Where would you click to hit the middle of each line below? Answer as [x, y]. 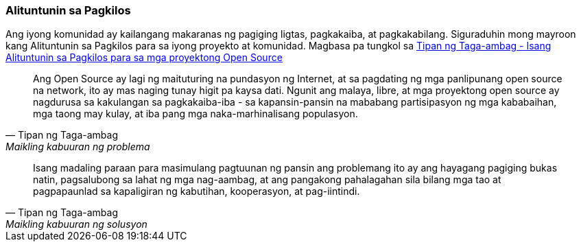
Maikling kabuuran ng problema [78, 147]
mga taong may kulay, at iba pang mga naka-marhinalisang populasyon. [195, 114]
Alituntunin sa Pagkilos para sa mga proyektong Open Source [144, 58]
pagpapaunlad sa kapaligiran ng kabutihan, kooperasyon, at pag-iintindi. [197, 191]
